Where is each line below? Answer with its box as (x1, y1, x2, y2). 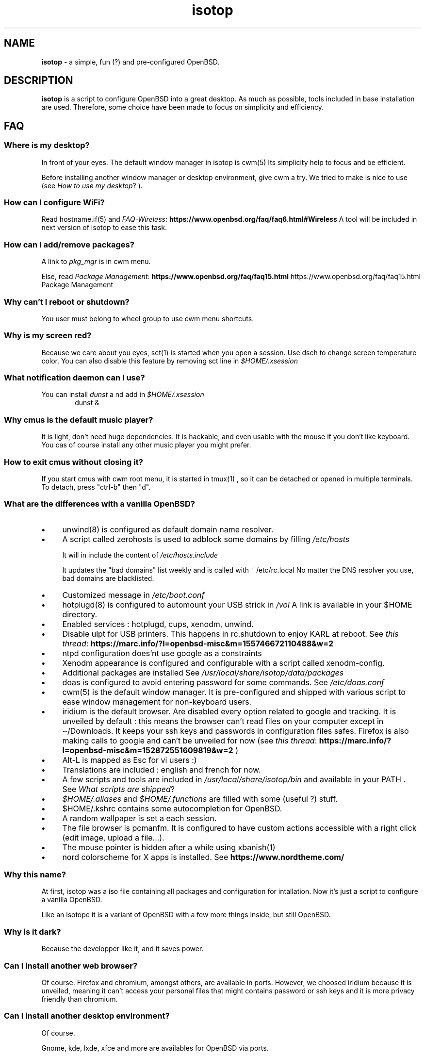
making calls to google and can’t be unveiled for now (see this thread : (62, 735, 317, 745)
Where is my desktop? (4, 140, 90, 150)
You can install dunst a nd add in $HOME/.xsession (41, 390, 204, 399)
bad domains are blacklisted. (62, 574, 154, 582)
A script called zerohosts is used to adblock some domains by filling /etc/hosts (62, 534, 350, 544)
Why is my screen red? (4, 330, 92, 341)
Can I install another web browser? (4, 960, 138, 971)
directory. (62, 609, 98, 619)
